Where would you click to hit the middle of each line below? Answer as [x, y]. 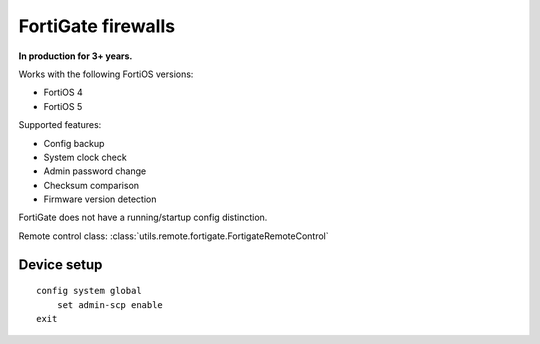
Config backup [74, 143]
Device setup [60, 264]
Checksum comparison [91, 185]
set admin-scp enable [110, 304]
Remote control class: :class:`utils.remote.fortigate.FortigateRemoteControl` [173, 236]
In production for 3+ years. [75, 56]
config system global [89, 291]
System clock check [85, 157]
